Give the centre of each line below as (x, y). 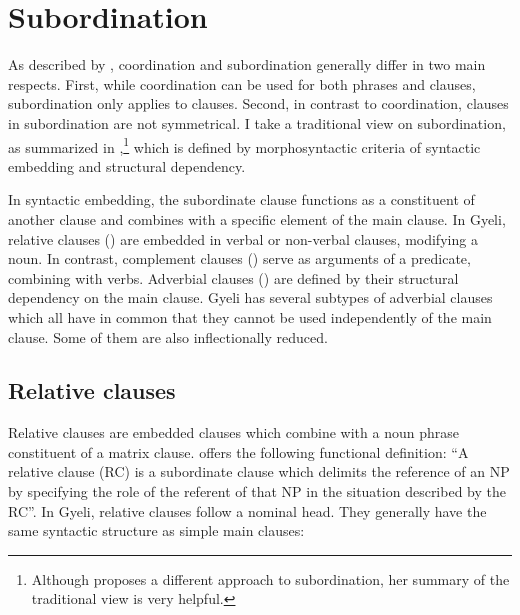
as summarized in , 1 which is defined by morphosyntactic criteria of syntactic (244, 145)
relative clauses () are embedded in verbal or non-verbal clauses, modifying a (243, 238)
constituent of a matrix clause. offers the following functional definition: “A (238, 451)
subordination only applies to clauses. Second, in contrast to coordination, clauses (258, 103)
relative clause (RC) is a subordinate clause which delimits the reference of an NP (259, 471)
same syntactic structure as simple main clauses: (156, 530)
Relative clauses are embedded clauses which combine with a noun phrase (233, 432)
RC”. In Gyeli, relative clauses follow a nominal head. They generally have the (247, 510)
